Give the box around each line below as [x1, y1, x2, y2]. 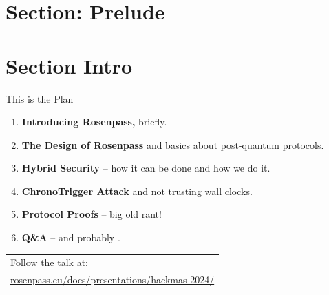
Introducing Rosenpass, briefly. [21, 114, 167, 129]
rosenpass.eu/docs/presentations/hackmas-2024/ [10, 272, 215, 287]
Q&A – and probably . [21, 230, 120, 245]
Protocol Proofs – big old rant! [21, 207, 162, 221]
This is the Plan [6, 91, 74, 105]
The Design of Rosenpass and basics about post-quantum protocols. [21, 137, 324, 152]
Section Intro [6, 51, 133, 79]
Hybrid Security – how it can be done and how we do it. [21, 161, 270, 175]
